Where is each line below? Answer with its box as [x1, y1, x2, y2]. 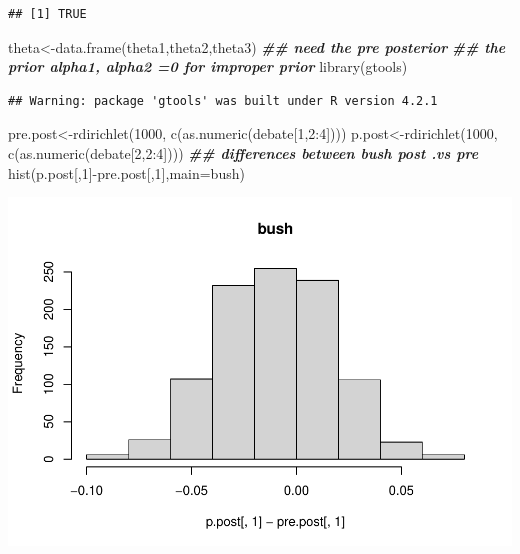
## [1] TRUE [8, 7, 87, 21]
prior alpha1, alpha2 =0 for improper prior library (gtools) [8, 56, 408, 77]
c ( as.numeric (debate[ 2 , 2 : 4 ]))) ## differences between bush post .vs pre [8, 142, 479, 163]
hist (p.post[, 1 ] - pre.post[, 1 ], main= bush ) [8, 162, 245, 183]
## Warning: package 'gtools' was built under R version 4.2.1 [8, 93, 438, 108]
